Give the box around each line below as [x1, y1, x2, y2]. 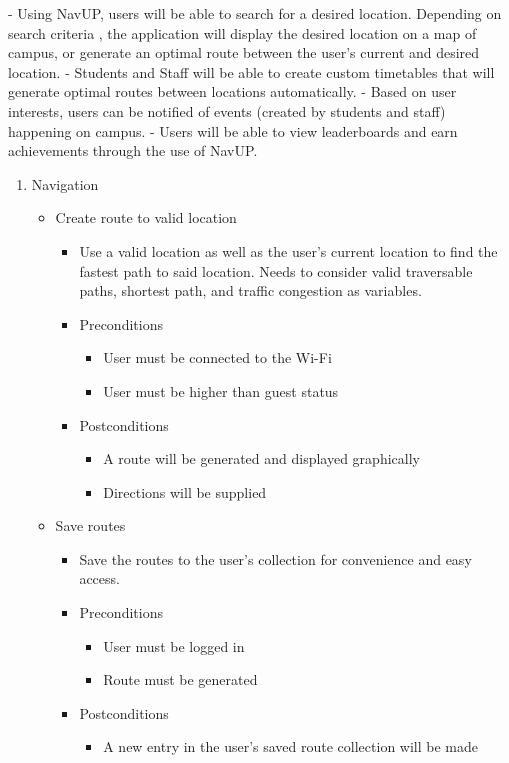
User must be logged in [103, 635, 245, 656]
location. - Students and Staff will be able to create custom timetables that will [8, 61, 495, 82]
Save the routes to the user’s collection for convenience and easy [79, 548, 472, 569]
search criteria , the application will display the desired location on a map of [8, 22, 477, 43]
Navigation [31, 173, 99, 194]
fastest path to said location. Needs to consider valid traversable [79, 260, 473, 281]
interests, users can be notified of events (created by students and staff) [8, 100, 446, 121]
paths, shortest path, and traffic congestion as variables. [79, 280, 422, 301]
